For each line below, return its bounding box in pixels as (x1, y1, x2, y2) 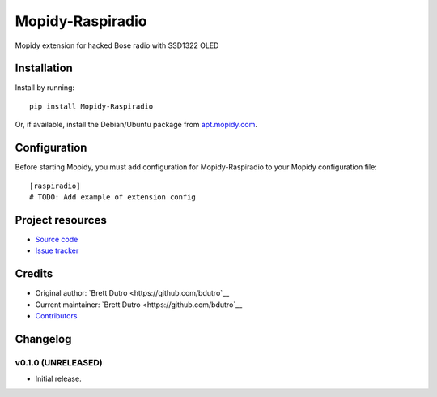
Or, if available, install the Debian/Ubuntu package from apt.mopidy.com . (15, 120, 258, 130)
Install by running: (15, 83, 75, 92)
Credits (15, 267, 53, 281)
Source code (35, 234, 78, 244)
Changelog (15, 332, 72, 346)
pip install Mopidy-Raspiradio (29, 101, 154, 111)
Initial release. (35, 374, 82, 384)
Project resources (15, 213, 107, 227)
